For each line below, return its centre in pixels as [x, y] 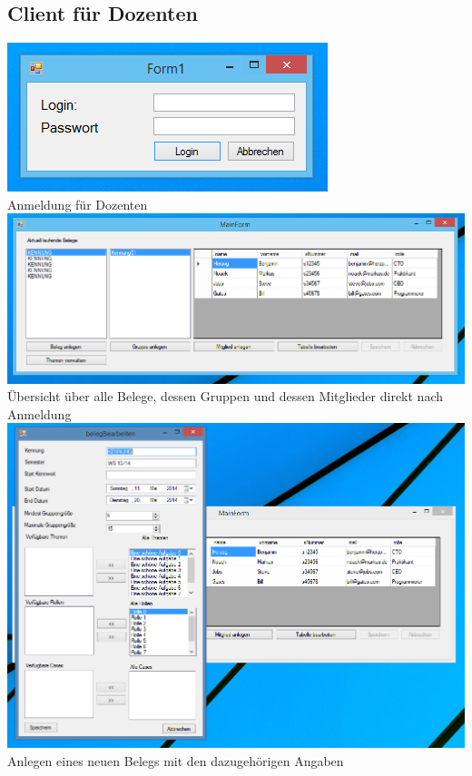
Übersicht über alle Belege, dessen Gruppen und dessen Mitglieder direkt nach [225, 396]
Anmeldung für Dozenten [78, 204]
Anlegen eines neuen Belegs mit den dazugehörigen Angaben [176, 760]
